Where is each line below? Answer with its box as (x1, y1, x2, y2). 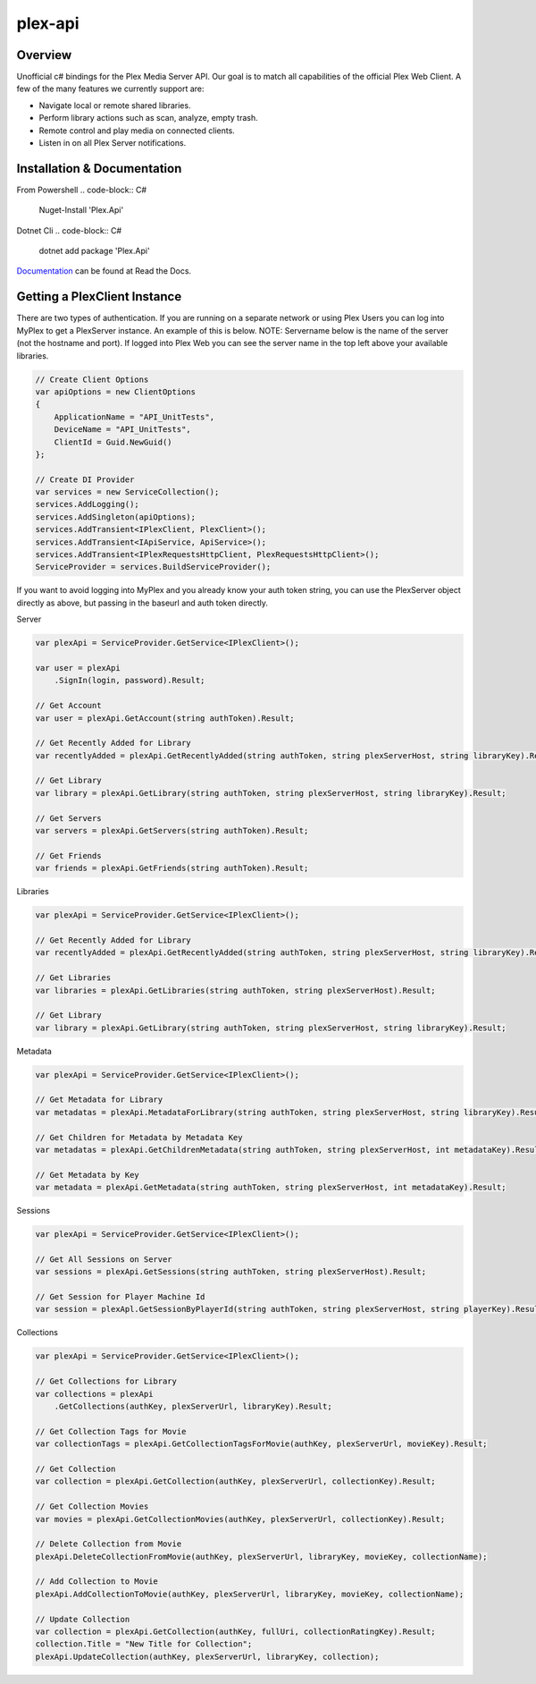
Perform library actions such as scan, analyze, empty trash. (38, 113, 258, 123)
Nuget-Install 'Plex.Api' (38, 205, 124, 216)
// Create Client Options (35, 374, 149, 385)
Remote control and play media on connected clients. (38, 125, 236, 136)
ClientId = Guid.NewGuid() (54, 436, 173, 447)
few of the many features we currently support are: (16, 83, 205, 94)
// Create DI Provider (35, 474, 135, 485)
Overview (16, 47, 72, 63)
